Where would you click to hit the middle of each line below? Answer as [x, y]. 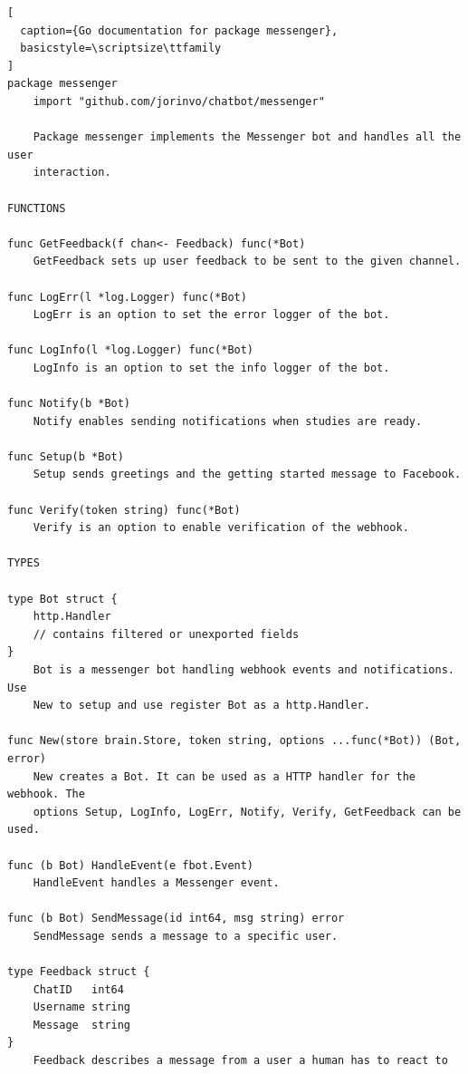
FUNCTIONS [37, 208]
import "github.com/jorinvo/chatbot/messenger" [179, 101]
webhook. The [46, 794]
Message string [82, 1025]
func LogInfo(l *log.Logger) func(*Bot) [131, 350]
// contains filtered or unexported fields [166, 634]
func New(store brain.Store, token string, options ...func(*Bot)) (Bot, [234, 741]
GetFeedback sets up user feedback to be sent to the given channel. [247, 261]
